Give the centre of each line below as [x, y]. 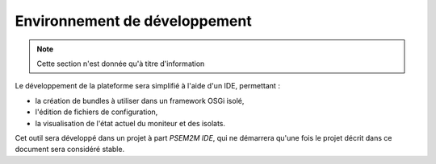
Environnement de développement [133, 21]
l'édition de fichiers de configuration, [96, 112]
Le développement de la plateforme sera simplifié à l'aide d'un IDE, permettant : [147, 86]
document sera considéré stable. [70, 150]
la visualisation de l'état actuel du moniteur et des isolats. [130, 123]
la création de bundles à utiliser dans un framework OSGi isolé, [140, 100]
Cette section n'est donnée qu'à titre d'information [121, 64]
